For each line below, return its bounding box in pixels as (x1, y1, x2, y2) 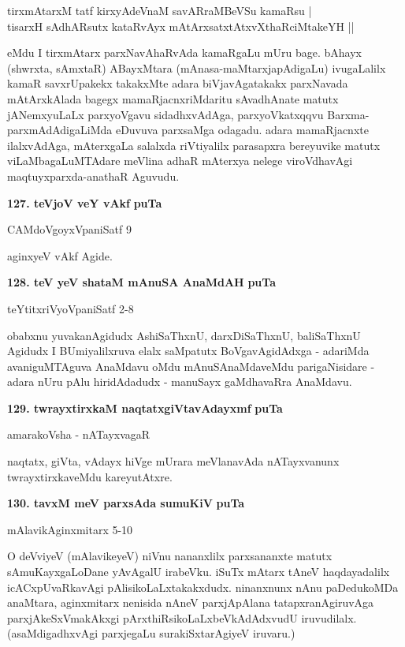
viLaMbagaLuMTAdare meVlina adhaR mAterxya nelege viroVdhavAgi (7, 152, 353, 169)
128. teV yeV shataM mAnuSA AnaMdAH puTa (7, 274, 276, 290)
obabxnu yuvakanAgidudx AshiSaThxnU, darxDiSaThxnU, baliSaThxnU (7, 327, 361, 343)
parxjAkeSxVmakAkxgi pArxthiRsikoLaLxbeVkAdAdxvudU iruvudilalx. (7, 609, 357, 626)
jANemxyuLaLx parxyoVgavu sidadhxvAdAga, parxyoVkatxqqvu (7, 106, 324, 122)
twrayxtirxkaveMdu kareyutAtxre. (7, 468, 173, 484)
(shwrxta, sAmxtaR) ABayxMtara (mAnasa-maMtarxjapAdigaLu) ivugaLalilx (7, 59, 386, 76)
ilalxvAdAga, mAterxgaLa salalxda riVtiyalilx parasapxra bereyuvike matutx (7, 137, 381, 153)
